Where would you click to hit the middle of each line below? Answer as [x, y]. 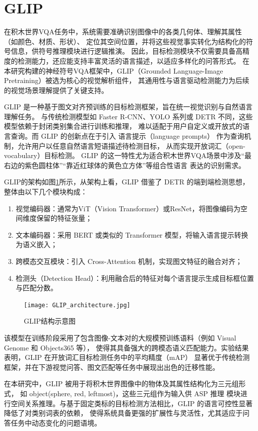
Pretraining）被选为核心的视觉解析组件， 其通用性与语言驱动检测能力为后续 [127, 80]
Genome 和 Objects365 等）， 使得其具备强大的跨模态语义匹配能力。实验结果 [127, 347]
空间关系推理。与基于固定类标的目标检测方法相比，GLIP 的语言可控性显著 [131, 403]
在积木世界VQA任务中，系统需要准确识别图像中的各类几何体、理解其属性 [123, 32]
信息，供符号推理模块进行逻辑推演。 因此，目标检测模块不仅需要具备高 [127, 51]
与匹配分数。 [36, 288]
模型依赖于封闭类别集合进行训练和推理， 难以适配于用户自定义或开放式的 [123, 126]
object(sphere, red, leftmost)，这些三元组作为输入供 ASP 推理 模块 [135, 393]
